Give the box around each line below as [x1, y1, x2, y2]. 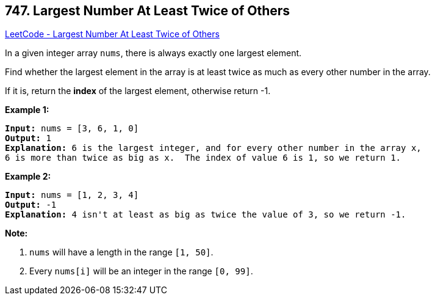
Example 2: [5, 171, 51, 182]
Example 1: [5, 104, 49, 115]
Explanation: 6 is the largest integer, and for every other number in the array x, [5, 143, 422, 153]
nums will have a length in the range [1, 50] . [29, 247, 214, 258]
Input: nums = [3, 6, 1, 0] [5, 123, 139, 134]
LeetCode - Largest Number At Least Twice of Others [5, 29, 220, 40]
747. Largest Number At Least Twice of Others [5, 3, 290, 18]
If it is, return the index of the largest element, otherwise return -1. [5, 86, 271, 97]
